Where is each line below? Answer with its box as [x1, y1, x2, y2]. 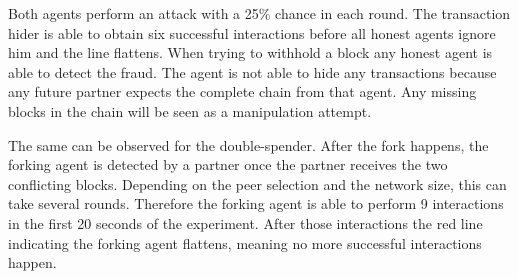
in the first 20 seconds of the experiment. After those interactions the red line [8, 212, 483, 233]
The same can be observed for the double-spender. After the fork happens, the [8, 134, 489, 155]
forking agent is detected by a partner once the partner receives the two [8, 154, 448, 175]
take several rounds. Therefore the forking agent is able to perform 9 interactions [8, 193, 504, 214]
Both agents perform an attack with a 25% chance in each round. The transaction [8, 3, 511, 23]
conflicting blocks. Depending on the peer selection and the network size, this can [8, 173, 507, 194]
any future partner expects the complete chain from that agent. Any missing [8, 81, 477, 102]
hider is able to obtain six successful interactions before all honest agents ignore [8, 22, 496, 43]
